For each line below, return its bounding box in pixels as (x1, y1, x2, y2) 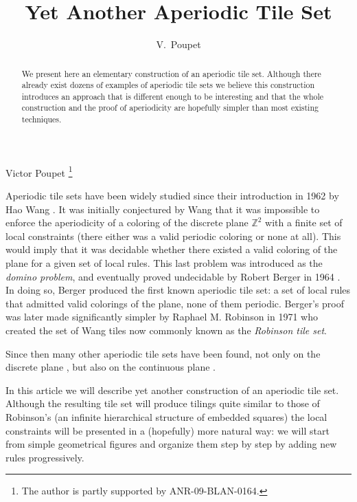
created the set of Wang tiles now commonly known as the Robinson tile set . (5, 323, 327, 337)
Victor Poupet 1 (5, 163, 73, 179)
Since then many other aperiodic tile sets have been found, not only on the (5, 346, 321, 360)
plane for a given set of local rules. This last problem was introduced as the (5, 256, 323, 270)
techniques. (21, 113, 62, 125)
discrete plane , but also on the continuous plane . (5, 360, 216, 374)
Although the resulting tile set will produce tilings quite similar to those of (5, 396, 320, 411)
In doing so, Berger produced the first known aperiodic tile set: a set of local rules (5, 283, 351, 297)
